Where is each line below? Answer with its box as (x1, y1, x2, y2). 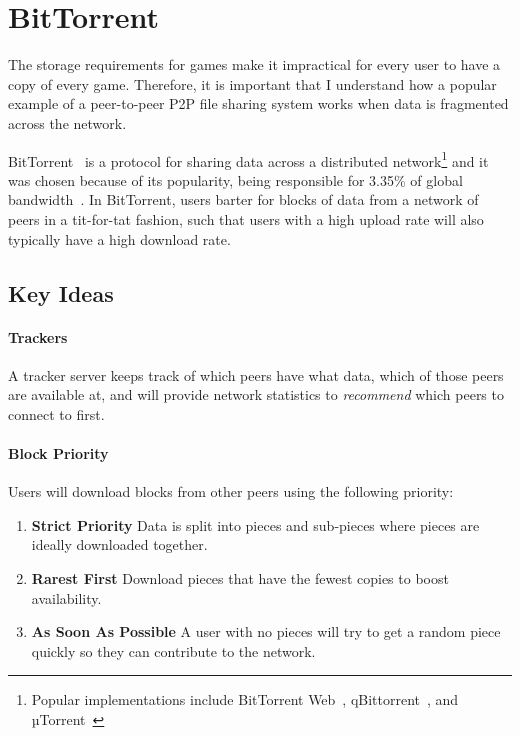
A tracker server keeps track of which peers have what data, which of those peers (8, 364, 504, 385)
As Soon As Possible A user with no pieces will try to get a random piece (31, 621, 501, 642)
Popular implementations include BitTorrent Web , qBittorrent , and (31, 689, 459, 710)
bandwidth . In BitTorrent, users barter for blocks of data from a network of (8, 189, 479, 210)
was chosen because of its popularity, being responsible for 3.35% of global (8, 169, 463, 190)
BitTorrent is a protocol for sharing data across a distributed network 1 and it (8, 147, 489, 171)
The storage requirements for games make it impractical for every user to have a (8, 54, 501, 75)
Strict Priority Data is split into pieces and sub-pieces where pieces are (31, 514, 480, 535)
